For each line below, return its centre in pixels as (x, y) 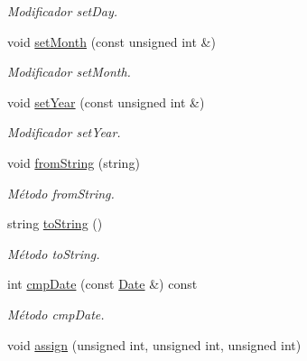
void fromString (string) (74, 162)
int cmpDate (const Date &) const (102, 284)
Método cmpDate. (56, 314)
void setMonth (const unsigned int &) (112, 41)
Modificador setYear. (64, 132)
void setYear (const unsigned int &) (106, 102)
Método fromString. (61, 193)
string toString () (55, 223)
